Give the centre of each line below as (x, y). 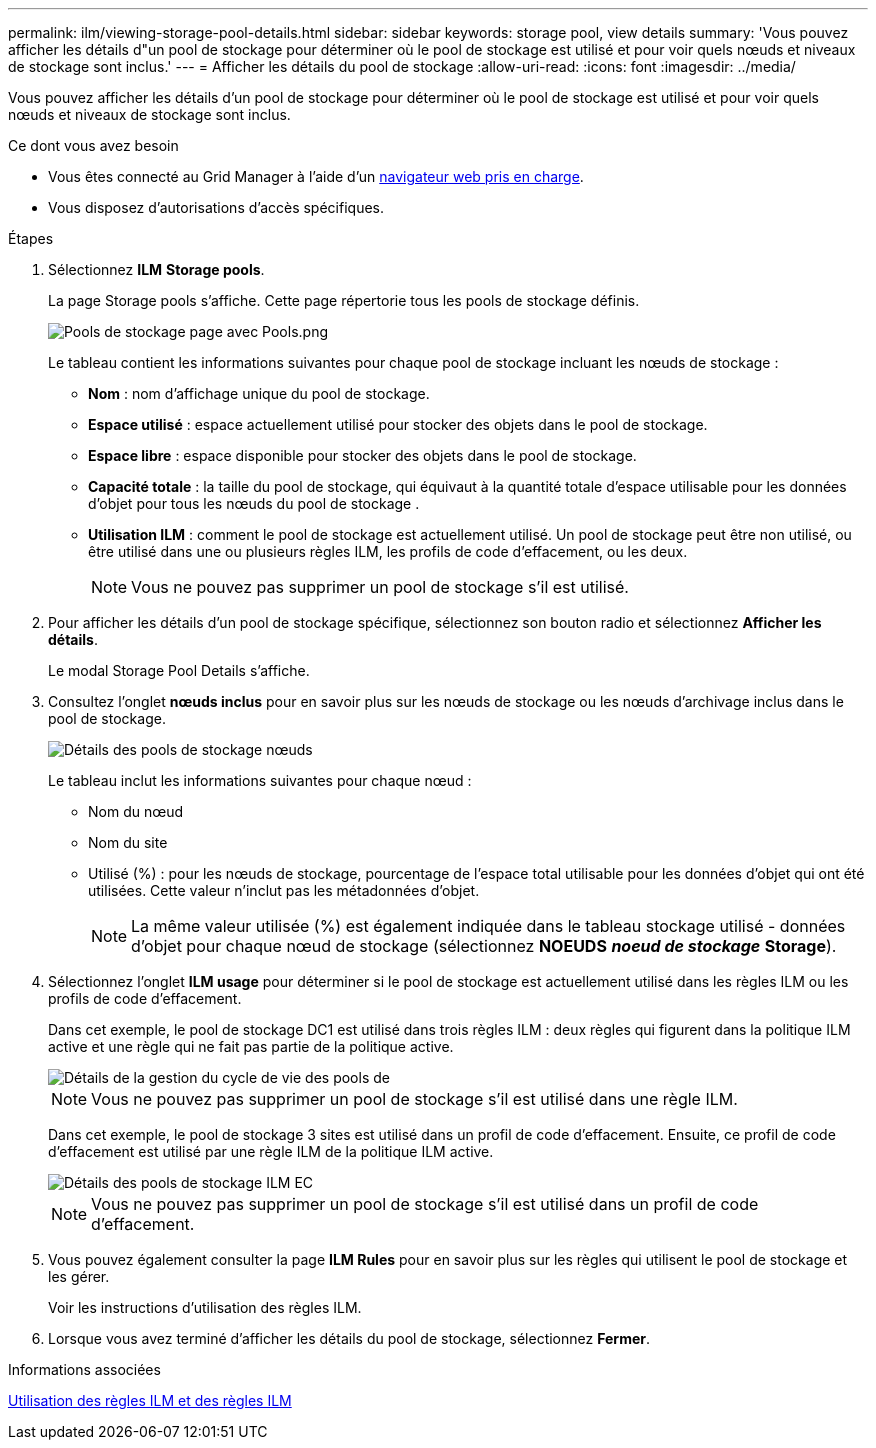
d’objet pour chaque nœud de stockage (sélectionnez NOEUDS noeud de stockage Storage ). (484, 946)
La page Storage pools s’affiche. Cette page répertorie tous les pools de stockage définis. (344, 300)
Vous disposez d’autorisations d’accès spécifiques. (216, 207)
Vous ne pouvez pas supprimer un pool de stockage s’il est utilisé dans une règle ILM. (414, 1099)
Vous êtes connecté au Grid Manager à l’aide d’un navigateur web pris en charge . (316, 176)
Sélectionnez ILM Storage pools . (156, 269)
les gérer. (79, 1276)
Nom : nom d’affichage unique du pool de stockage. (259, 393)
